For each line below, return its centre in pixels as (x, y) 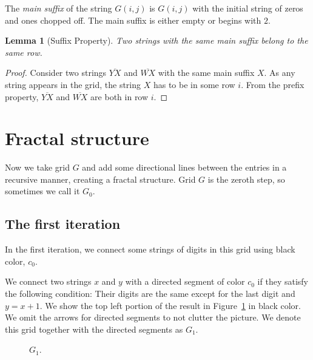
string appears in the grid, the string (73, 84)
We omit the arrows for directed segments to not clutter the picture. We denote (153, 317)
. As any (280, 73)
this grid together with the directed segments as (94, 329)
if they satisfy (283, 281)
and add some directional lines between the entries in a (184, 167)
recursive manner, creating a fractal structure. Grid (100, 179)
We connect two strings (48, 281)
